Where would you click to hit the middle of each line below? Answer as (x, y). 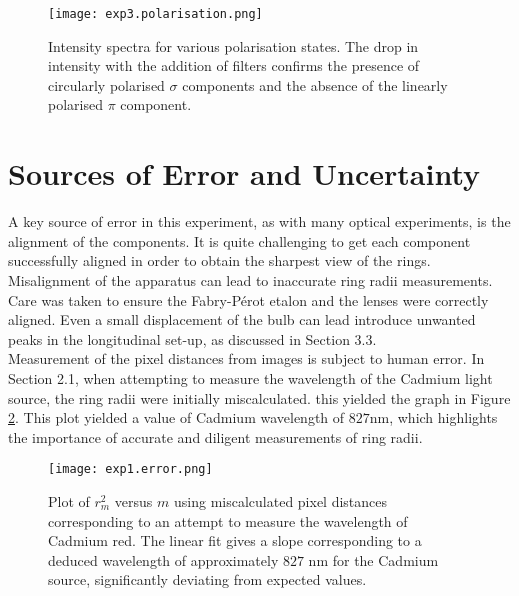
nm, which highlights (433, 417)
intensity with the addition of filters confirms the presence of (234, 65)
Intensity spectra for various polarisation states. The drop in (233, 45)
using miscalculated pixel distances (281, 500)
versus (133, 500)
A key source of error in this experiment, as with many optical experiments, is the (259, 221)
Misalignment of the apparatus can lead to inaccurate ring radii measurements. (250, 279)
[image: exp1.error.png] (130, 469)
